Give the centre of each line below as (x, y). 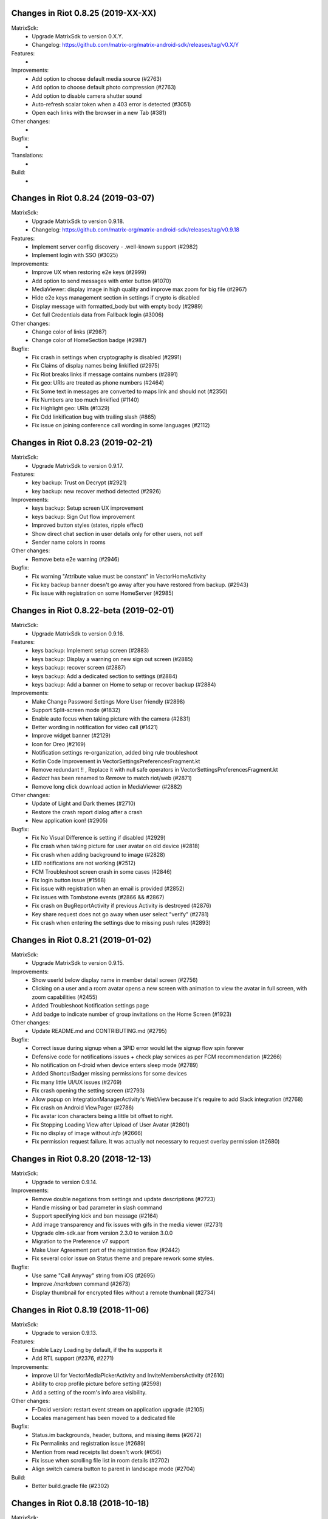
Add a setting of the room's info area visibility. (89, 1392)
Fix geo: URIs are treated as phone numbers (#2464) (98, 383)
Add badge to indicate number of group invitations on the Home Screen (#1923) (132, 1014)
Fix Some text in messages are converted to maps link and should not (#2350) (130, 391)
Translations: (27, 156)
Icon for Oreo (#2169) (59, 744)
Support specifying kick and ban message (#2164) (95, 1216)
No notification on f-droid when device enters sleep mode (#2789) (115, 1065)
